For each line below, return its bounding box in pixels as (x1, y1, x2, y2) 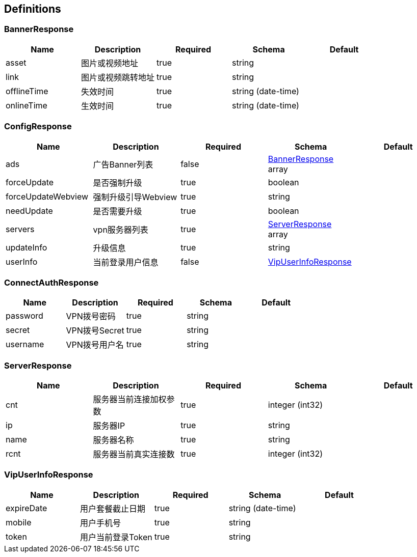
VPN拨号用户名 (66, 340, 124, 350)
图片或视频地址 (81, 58, 139, 68)
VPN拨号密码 (66, 311, 116, 322)
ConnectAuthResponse (4, 277, 99, 288)
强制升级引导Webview (93, 191, 177, 202)
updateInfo (6, 242, 47, 253)
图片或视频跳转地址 (81, 72, 155, 82)
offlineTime (6, 86, 48, 96)
